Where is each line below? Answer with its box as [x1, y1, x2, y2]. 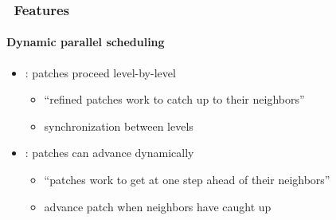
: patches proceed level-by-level [25, 64, 176, 81]
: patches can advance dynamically [25, 144, 194, 161]
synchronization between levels [44, 117, 193, 134]
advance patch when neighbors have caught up [44, 198, 272, 214]
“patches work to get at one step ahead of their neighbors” [44, 171, 330, 188]
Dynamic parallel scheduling [6, 33, 165, 50]
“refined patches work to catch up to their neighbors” [44, 91, 305, 108]
